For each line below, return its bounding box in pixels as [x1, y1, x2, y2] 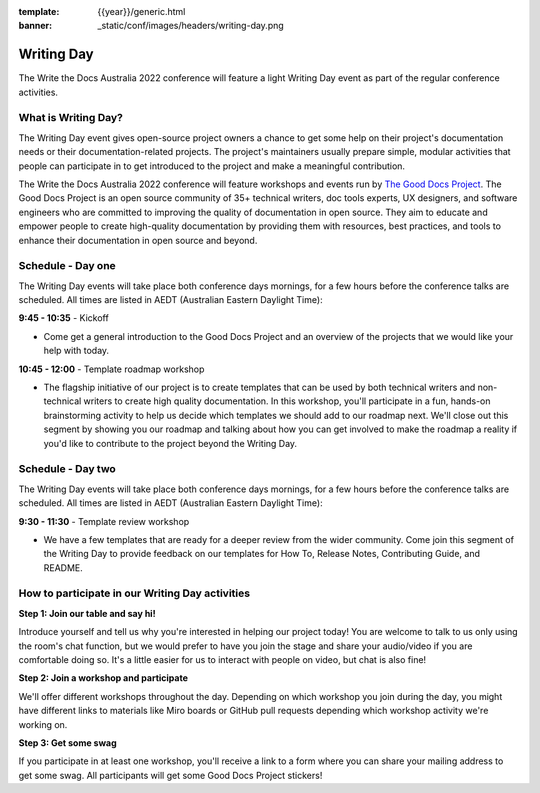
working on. [18, 718, 68, 730]
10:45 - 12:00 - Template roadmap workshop [18, 363, 205, 375]
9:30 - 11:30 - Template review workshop [18, 515, 190, 527]
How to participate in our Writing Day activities [18, 586, 250, 600]
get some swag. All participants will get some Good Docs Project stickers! [18, 769, 323, 781]
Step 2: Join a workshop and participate [18, 672, 189, 684]
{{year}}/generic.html [97, 6, 186, 17]
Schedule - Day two [18, 462, 117, 476]
